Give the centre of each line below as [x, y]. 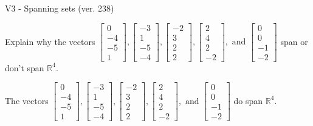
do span [248, 100]
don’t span [25, 67]
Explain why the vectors [50, 41]
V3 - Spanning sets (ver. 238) [60, 8]
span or [294, 41]
